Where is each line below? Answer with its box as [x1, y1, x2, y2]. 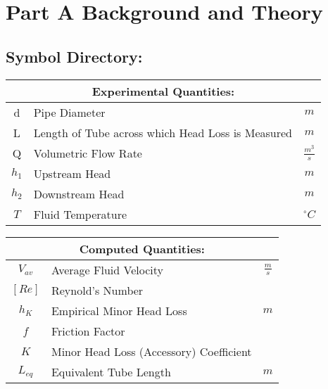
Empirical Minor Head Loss [51, 302, 187, 319]
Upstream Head [33, 165, 111, 181]
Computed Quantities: [79, 240, 205, 257]
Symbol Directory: [6, 45, 143, 67]
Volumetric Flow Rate [33, 144, 142, 161]
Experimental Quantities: [92, 82, 235, 99]
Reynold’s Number [51, 281, 144, 298]
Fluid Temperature [33, 205, 127, 222]
